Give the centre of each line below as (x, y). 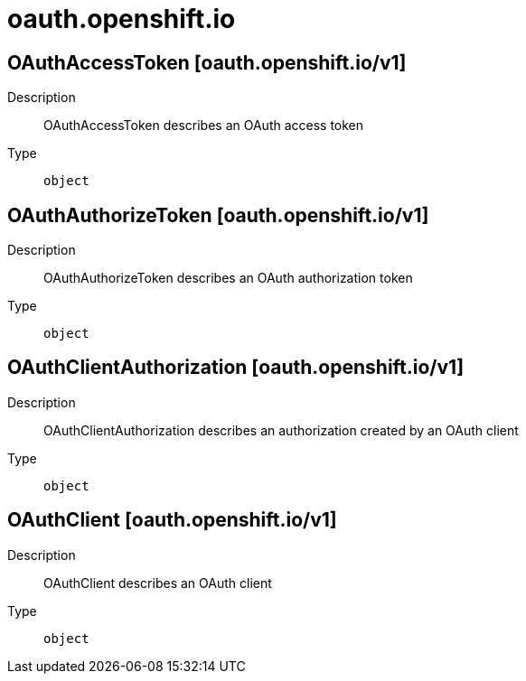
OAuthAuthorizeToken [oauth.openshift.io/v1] (218, 215)
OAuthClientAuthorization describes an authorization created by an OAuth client (281, 430)
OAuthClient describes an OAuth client (158, 583)
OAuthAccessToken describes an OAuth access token (204, 126)
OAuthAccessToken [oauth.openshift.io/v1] (207, 62)
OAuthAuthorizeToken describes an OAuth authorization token (228, 278)
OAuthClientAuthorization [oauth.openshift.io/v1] (236, 368)
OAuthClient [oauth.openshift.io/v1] (172, 520)
